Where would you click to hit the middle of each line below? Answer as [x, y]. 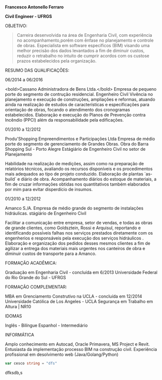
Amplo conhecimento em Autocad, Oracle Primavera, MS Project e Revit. [77, 344]
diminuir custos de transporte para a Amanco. [51, 253]
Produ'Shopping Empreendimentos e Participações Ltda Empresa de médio [80, 139]
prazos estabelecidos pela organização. [57, 61]
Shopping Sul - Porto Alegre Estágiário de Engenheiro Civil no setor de [75, 149]
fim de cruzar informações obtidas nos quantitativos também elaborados [78, 184]
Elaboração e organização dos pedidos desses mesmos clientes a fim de [78, 243]
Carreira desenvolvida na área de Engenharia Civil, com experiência [84, 35]
